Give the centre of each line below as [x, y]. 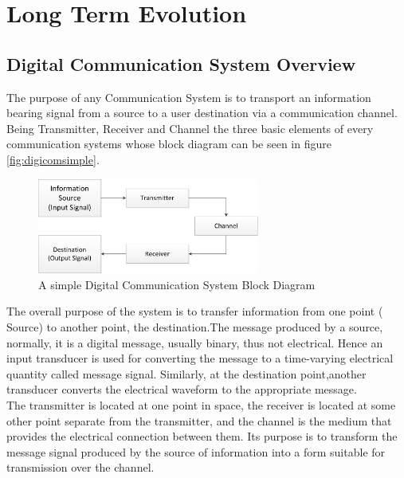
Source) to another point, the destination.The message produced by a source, [195, 327]
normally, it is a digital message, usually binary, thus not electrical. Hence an [195, 342]
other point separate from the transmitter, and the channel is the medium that [199, 420]
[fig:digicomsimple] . [53, 159]
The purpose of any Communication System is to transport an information [189, 97]
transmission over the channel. [80, 467]
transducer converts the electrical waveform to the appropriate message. [182, 389]
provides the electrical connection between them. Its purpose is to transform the [202, 436]
